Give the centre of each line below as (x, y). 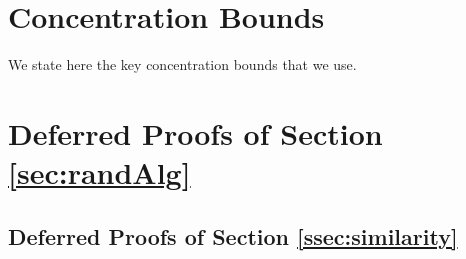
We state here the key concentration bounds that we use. (182, 64)
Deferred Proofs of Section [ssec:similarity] (233, 235)
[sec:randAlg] (99, 172)
